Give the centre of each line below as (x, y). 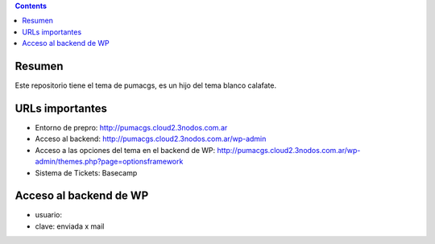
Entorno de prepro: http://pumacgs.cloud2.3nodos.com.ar (131, 127)
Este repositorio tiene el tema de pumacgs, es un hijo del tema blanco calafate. (146, 85)
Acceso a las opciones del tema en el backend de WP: (125, 150)
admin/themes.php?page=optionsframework (109, 162)
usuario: (49, 215)
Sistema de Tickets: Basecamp (86, 172)
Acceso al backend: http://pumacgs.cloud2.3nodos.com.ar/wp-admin (151, 139)
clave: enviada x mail (70, 226)
